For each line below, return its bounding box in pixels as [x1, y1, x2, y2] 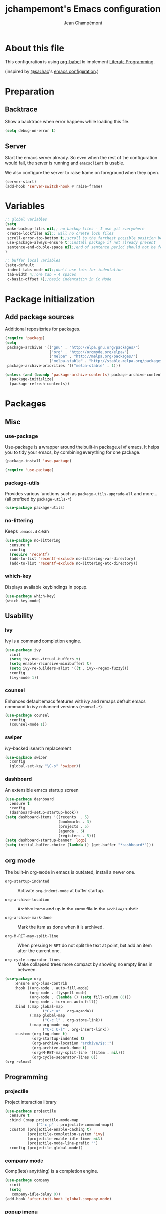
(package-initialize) [9, 377, 54, 382]
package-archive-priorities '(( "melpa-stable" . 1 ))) [7, 363, 121, 368]
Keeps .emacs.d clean [5, 528, 49, 534]
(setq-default [5, 262, 35, 268]
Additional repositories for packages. [5, 326, 81, 332]
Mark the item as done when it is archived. [17, 924, 104, 930]
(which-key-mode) [5, 598, 41, 603]
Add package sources [5, 313, 74, 321]
